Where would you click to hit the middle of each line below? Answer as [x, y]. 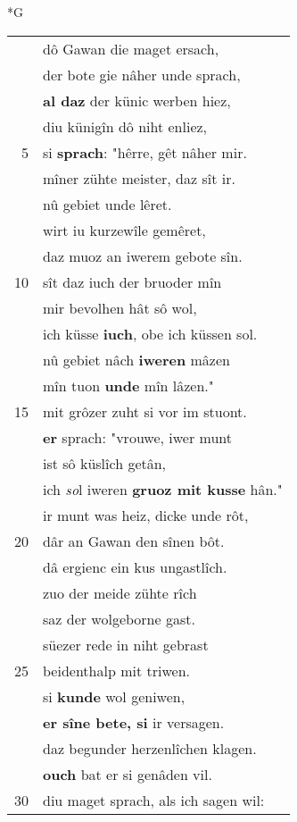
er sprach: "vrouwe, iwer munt [138, 437]
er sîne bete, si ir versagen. [134, 722]
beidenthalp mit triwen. [116, 670]
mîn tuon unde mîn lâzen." [128, 385]
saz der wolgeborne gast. [119, 618]
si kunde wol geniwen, [114, 696]
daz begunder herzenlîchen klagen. [150, 748]
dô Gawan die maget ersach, [131, 48]
